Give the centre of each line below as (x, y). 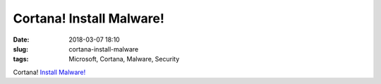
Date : (21, 40)
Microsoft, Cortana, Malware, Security (124, 59)
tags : (21, 59)
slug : (20, 49)
